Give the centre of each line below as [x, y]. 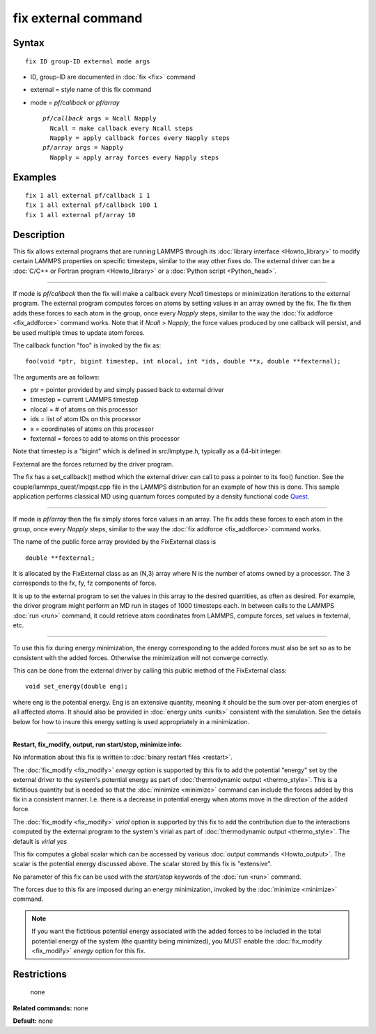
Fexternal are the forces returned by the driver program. [93, 464]
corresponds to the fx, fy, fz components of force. [85, 583]
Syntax [29, 43]
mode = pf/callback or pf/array [75, 102]
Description [39, 234]
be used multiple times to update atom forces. [79, 332]
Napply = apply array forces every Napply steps [134, 157]
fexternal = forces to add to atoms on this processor [105, 439]
